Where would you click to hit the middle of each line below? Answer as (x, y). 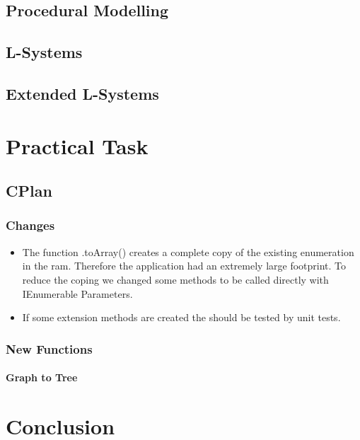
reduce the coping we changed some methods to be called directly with (175, 279)
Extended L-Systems (82, 93)
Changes (30, 225)
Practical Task (77, 145)
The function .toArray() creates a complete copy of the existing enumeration (188, 251)
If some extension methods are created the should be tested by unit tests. (181, 317)
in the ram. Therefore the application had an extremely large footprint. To (184, 266)
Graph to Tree (42, 377)
